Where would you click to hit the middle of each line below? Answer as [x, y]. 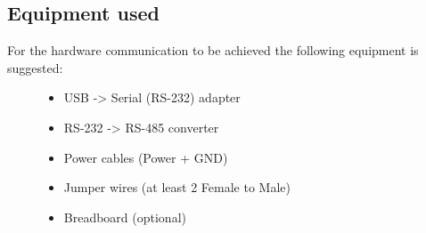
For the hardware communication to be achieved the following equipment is [213, 50]
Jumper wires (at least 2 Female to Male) [177, 187]
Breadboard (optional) [125, 217]
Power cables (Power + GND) [146, 157]
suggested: [35, 67]
